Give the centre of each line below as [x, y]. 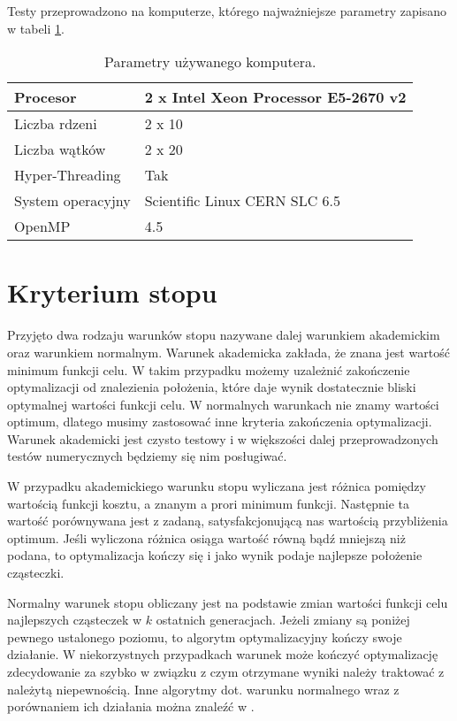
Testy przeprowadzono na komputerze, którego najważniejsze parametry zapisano [227, 11]
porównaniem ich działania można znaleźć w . [131, 706]
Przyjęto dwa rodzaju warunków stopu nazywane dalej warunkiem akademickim [224, 335]
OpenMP [42, 226]
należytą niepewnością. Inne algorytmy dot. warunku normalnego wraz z [203, 689]
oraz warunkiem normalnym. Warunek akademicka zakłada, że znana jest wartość [228, 352]
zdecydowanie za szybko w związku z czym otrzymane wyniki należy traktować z [226, 671]
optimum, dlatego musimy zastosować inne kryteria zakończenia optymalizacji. [220, 422]
